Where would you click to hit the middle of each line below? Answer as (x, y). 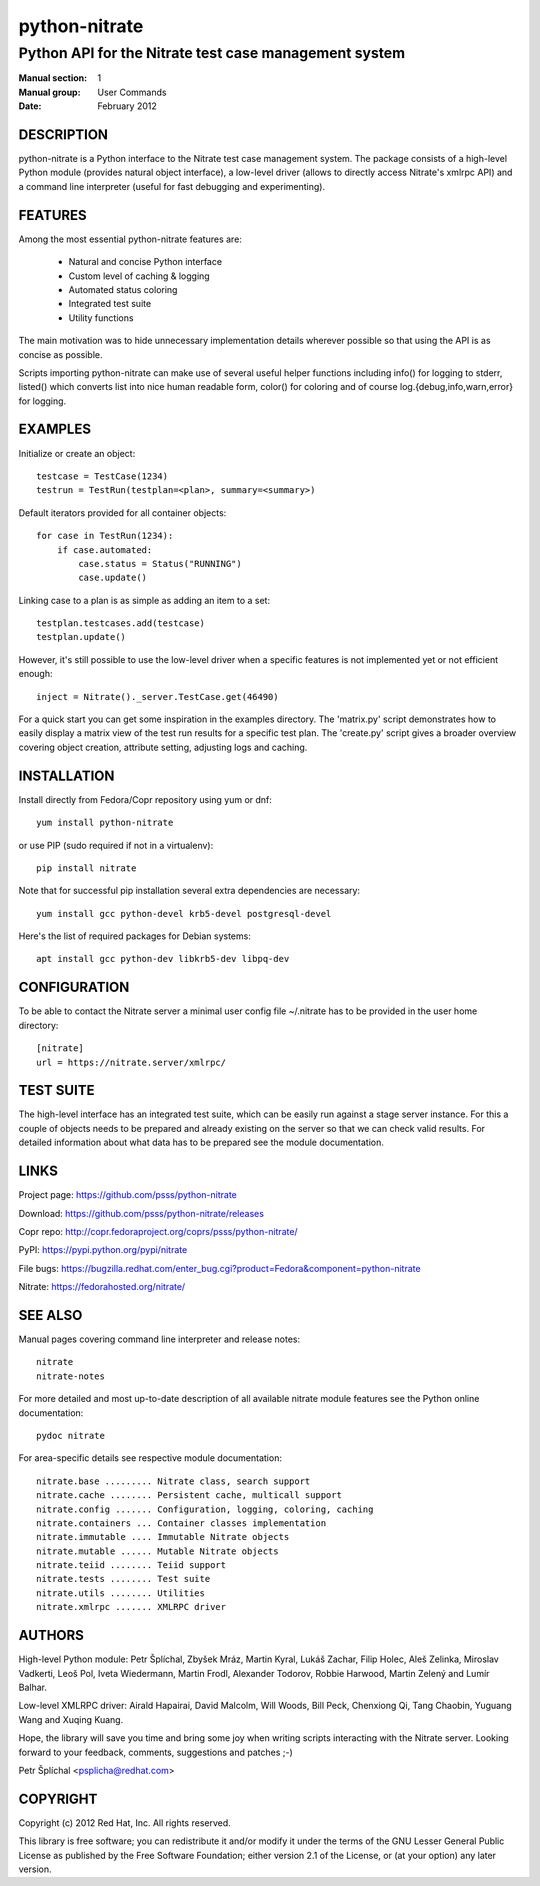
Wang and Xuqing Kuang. (71, 1719)
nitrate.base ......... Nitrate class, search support (173, 1481)
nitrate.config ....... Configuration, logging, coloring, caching (205, 1509)
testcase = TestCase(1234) (102, 476)
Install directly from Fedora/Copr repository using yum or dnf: (145, 799)
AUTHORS (51, 1635)
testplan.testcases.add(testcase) (120, 623)
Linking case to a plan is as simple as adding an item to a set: (144, 600)
